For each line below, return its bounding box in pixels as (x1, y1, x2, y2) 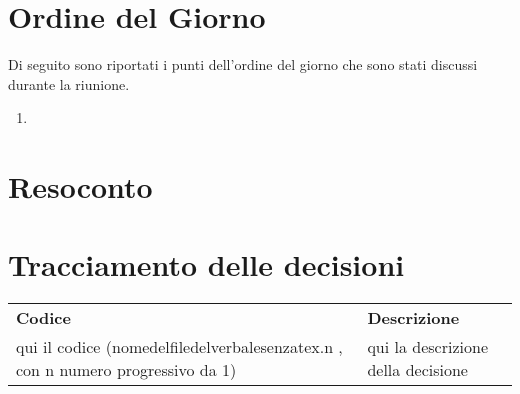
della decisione (367, 358, 468, 382)
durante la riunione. (8, 73, 130, 94)
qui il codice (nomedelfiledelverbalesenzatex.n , (16, 335, 343, 359)
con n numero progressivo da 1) (16, 358, 237, 382)
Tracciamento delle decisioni (8, 244, 405, 285)
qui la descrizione (367, 335, 488, 359)
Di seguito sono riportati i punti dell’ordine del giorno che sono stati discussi (8, 54, 478, 75)
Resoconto (8, 166, 153, 207)
